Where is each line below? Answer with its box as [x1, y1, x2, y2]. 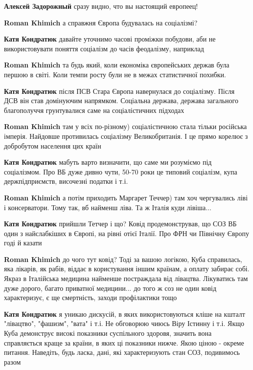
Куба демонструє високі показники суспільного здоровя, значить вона [4, 328, 212, 338]
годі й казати [4, 238, 42, 248]
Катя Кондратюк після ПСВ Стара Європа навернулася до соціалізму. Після [4, 86, 235, 96]
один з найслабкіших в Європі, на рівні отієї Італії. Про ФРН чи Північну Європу [4, 228, 250, 238]
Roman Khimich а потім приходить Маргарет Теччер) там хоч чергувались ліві [4, 192, 248, 202]
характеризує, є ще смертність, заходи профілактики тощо [4, 292, 177, 303]
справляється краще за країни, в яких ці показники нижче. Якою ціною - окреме [4, 337, 244, 348]
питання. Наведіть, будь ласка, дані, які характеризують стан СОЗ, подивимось [4, 347, 240, 357]
